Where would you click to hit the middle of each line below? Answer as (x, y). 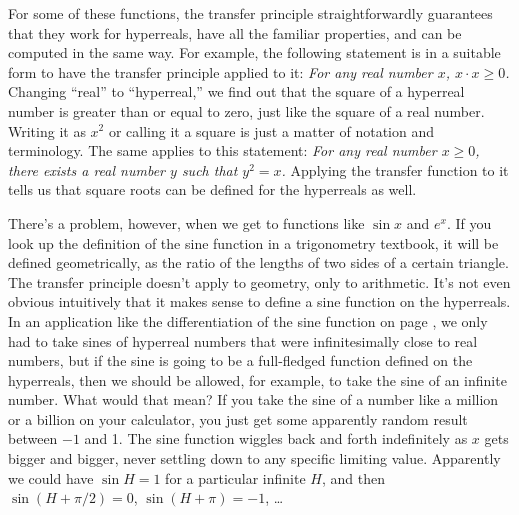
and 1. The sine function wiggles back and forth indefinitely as (276, 438)
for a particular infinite (235, 477)
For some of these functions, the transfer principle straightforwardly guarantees (250, 13)
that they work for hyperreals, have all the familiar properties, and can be (235, 32)
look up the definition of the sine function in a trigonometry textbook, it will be (253, 242)
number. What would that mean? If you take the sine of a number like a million (253, 399)
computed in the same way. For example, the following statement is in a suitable (254, 52)
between (33, 438)
